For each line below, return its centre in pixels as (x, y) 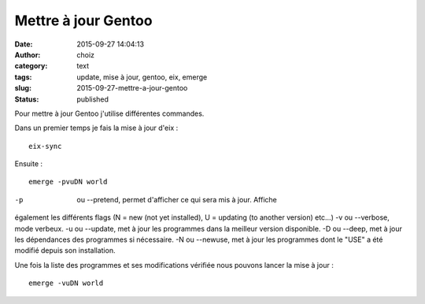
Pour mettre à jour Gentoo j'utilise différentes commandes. (109, 113)
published (93, 99)
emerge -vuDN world (66, 283)
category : (31, 66)
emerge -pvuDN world (68, 182)
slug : (23, 88)
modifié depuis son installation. (65, 250)
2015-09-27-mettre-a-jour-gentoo (132, 88)
